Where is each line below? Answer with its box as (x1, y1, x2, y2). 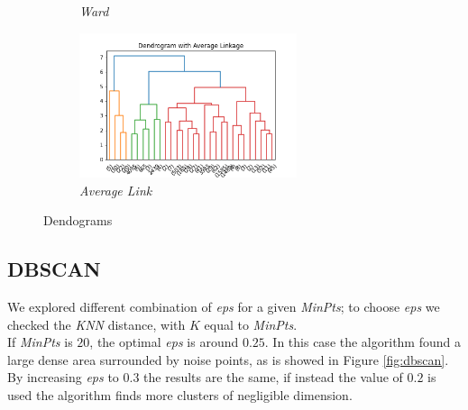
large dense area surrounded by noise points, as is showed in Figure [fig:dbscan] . (7, 350, 449, 369)
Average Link (79, 180, 152, 199)
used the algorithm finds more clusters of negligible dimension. (7, 386, 353, 405)
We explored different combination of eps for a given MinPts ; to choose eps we (7, 297, 440, 316)
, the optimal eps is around (89, 333, 239, 351)
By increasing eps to (7, 368, 119, 387)
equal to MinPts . (204, 314, 298, 333)
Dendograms (43, 211, 113, 230)
